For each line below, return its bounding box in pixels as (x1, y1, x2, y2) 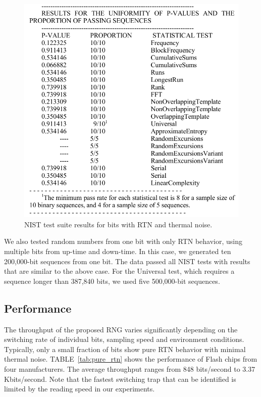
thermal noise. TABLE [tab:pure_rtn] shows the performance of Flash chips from (4, 354, 257, 364)
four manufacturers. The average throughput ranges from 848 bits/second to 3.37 (4, 364, 255, 374)
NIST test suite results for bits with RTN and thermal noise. (24, 219, 213, 229)
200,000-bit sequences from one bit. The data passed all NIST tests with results (4, 256, 250, 266)
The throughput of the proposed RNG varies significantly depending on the (4, 324, 238, 334)
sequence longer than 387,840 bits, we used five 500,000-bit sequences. (4, 275, 220, 286)
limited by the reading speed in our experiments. (4, 383, 155, 394)
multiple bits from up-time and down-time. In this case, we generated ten (4, 246, 231, 257)
